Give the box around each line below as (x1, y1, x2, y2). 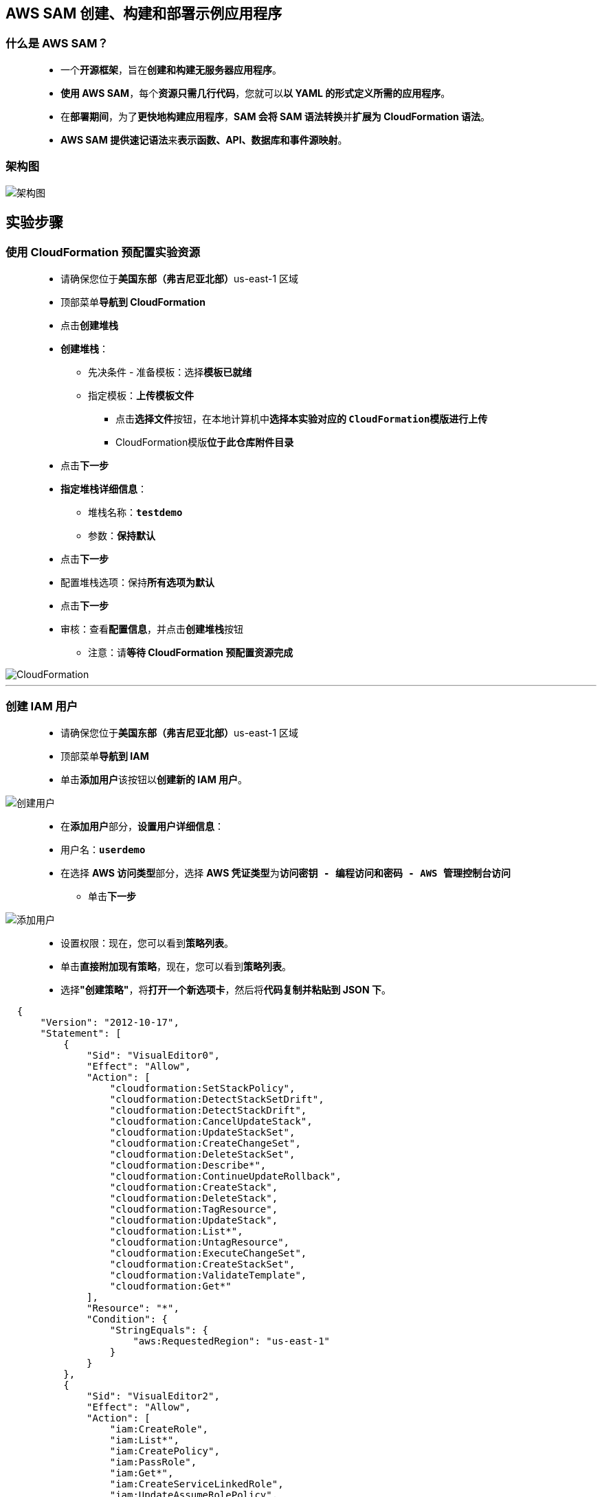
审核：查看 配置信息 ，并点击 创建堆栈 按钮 (60, 622, 243, 635)
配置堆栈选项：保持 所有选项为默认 (60, 576, 214, 588)
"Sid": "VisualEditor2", (87, 1390, 220, 1402)
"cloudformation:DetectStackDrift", (109, 1104, 307, 1116)
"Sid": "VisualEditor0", (87, 1049, 220, 1061)
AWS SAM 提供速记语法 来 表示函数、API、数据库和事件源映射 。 (60, 133, 348, 146)
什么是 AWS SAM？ (5, 36, 109, 51)
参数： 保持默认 (88, 529, 155, 541)
